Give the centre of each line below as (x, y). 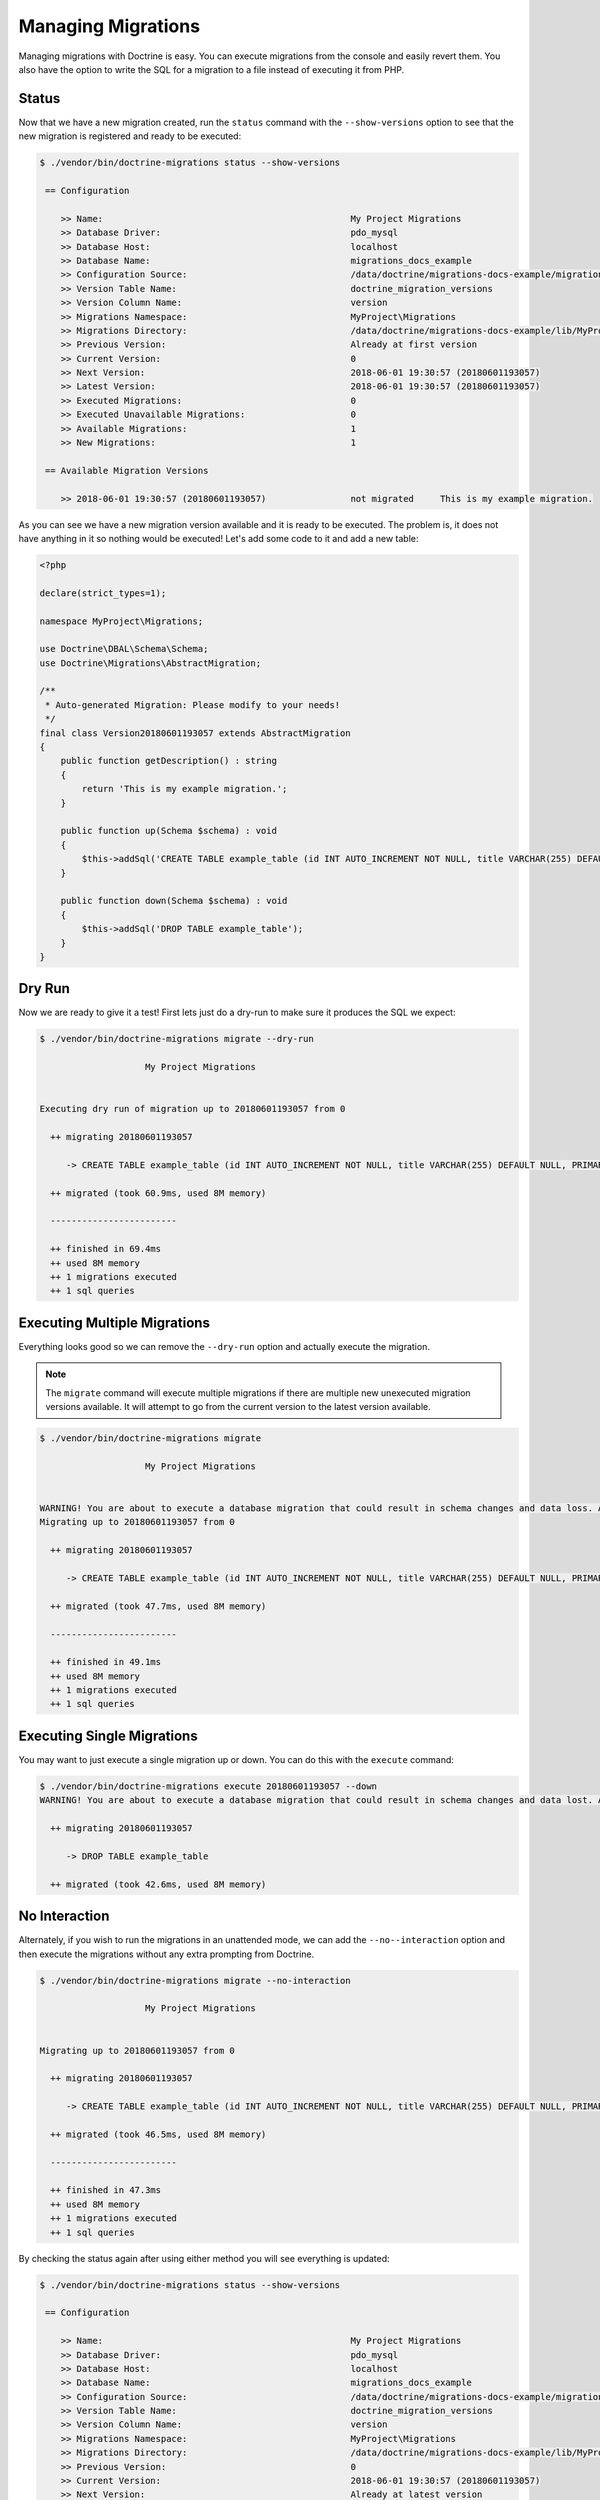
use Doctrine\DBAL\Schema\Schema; (124, 649)
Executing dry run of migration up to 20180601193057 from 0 (192, 1109)
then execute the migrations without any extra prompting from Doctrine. (166, 1954)
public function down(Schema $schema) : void (174, 901)
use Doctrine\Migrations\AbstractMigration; (150, 663)
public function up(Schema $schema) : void (168, 831)
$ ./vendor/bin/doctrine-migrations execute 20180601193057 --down (208, 1786)
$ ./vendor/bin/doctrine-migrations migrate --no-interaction (195, 1980)
